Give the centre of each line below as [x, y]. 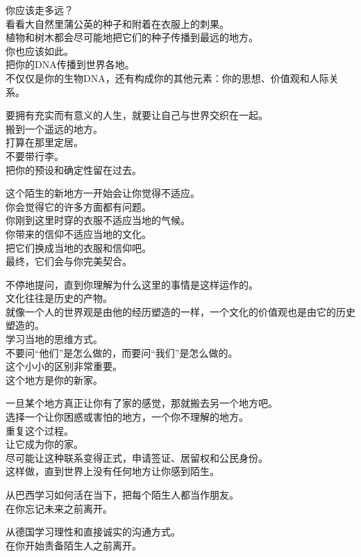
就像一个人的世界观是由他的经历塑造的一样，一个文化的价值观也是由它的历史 [180, 311]
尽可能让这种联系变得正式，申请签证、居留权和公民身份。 [137, 457]
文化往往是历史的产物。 [59, 298]
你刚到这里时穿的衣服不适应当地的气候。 [98, 220]
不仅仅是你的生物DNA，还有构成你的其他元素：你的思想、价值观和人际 [167, 78]
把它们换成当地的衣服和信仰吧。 [78, 247]
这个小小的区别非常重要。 [64, 366]
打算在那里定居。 [44, 142]
